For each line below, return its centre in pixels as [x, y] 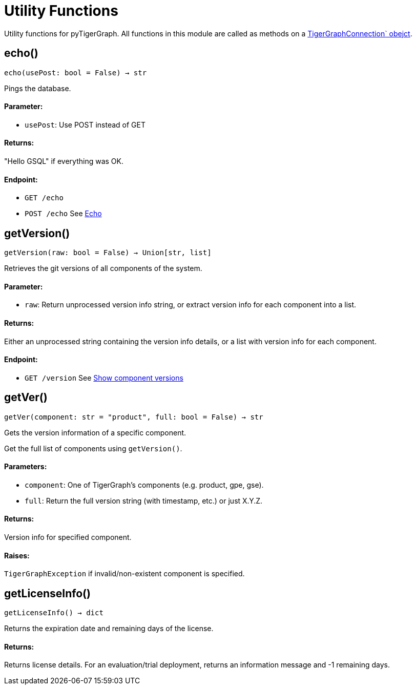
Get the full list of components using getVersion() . [93, 448]
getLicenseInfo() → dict [54, 613]
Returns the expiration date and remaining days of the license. [109, 629]
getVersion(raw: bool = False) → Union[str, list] [108, 253]
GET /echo [44, 198]
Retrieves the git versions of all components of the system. [103, 268]
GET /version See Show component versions [104, 378]
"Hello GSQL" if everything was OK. [64, 161]
